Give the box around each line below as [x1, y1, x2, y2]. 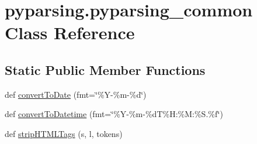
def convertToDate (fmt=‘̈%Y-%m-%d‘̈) [5, 88, 147, 100]
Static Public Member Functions [5, 60, 206, 78]
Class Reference [5, 20, 135, 44]
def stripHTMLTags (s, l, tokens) [5, 127, 123, 139]
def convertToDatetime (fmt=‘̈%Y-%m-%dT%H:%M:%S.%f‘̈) [5, 108, 223, 120]
